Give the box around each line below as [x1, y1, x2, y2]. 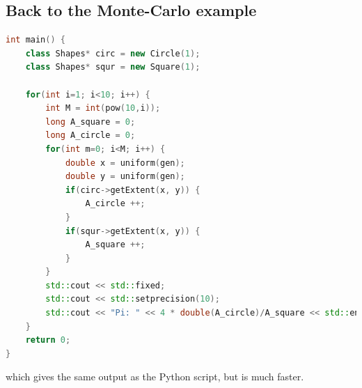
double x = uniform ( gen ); [65, 157, 185, 168]
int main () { [6, 35, 65, 45]
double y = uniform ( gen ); [65, 171, 185, 182]
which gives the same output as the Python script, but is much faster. [6, 369, 304, 384]
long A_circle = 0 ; [45, 130, 136, 141]
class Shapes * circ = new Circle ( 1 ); [25, 48, 200, 59]
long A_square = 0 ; [45, 116, 136, 127]
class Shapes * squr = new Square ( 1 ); [25, 62, 200, 72]
